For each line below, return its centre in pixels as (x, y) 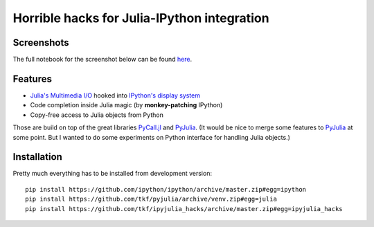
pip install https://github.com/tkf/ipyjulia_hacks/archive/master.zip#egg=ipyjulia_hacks (184, 209)
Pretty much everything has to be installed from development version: (113, 174)
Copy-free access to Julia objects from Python (97, 115)
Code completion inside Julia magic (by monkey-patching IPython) (126, 105)
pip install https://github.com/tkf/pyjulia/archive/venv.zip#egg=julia (151, 199)
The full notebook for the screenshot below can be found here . (103, 60)
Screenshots (41, 43)
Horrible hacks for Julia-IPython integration (141, 18)
